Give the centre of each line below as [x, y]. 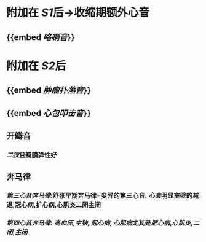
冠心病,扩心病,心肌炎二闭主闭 [58, 205]
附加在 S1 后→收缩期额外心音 [78, 13]
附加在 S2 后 [36, 66]
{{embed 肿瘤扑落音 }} [49, 91]
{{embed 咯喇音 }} [41, 37]
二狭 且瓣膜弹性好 [32, 155]
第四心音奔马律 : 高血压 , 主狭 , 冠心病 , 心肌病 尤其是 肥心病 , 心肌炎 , [100, 223]
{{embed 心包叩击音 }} [49, 113]
